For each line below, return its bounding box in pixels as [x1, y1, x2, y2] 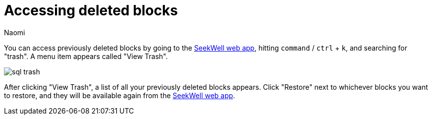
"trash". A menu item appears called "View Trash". [4, 52, 168, 60]
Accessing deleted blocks [4, 2, 178, 19]
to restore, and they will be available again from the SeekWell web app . [4, 91, 235, 100]
